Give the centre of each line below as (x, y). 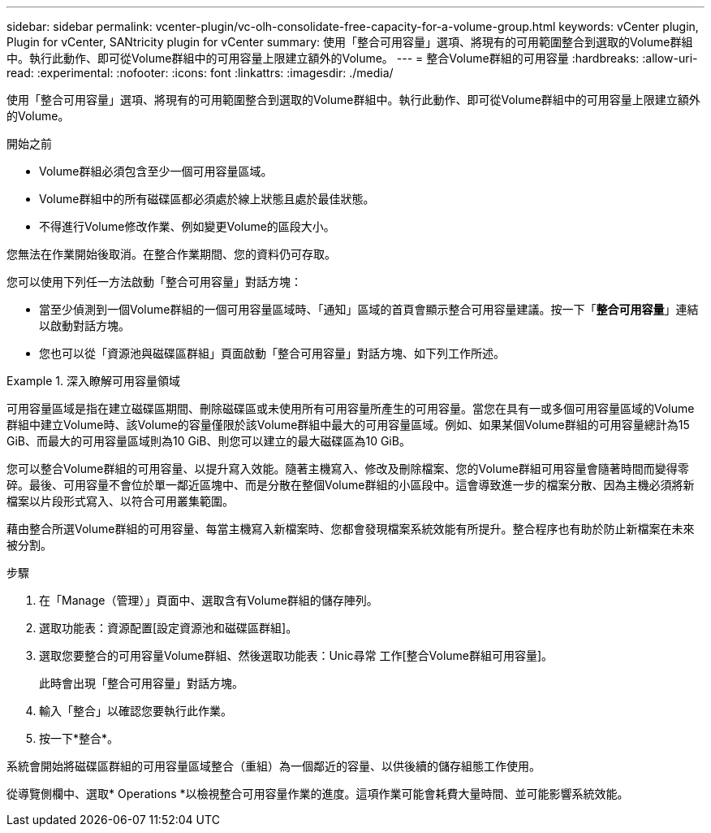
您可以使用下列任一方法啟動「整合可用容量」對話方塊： (154, 282)
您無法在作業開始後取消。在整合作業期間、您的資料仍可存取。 (171, 254)
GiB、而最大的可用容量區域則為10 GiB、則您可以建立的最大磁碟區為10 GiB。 (209, 441)
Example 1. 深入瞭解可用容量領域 (93, 381)
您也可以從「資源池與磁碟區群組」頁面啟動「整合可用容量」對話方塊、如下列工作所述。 (272, 353)
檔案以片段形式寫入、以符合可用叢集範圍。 (120, 501)
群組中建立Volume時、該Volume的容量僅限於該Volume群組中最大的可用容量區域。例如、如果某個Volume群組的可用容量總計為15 (348, 425)
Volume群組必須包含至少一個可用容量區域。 (156, 171)
